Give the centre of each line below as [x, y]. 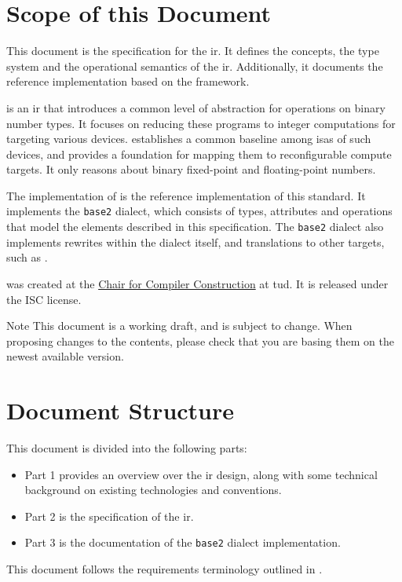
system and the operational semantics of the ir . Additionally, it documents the [195, 66]
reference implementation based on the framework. [128, 81]
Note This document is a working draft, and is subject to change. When [179, 326]
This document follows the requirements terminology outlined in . [164, 569]
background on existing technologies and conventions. [153, 490]
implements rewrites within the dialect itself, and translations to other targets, [196, 242]
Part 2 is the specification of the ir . [109, 516]
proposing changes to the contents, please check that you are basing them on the [200, 340]
